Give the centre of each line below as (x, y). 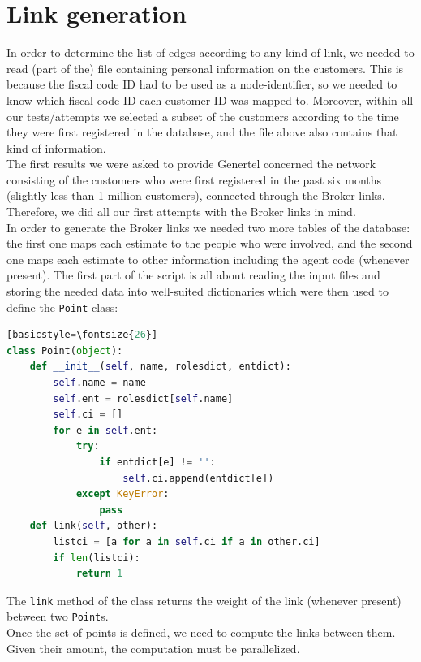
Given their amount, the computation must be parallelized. (153, 648)
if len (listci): (97, 558)
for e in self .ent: (105, 430)
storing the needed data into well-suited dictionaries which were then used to (198, 291)
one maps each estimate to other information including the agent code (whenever (208, 259)
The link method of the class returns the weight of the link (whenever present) (204, 600)
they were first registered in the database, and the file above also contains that (202, 132)
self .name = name (99, 383)
